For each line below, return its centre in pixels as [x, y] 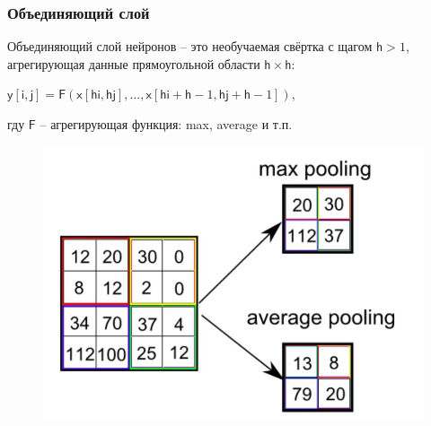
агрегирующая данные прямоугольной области [134, 63]
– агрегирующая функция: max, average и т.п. [166, 124]
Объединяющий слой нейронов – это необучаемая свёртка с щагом [190, 46]
